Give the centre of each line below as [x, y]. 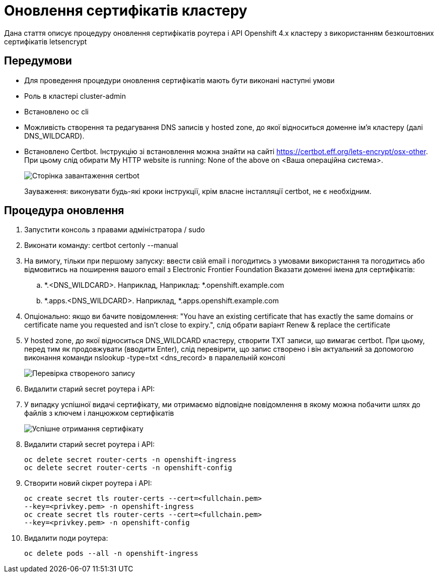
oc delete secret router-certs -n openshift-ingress [130, 460]
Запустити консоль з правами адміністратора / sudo [115, 230]
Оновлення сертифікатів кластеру [126, 11]
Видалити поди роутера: [66, 538]
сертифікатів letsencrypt [46, 41]
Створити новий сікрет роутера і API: [88, 483]
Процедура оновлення [64, 211]
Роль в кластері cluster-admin [75, 96]
